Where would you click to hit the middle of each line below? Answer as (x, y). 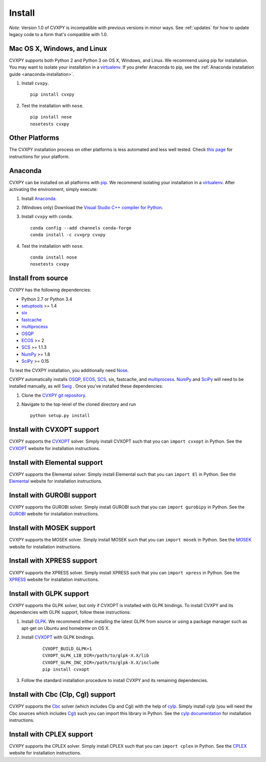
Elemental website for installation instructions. (56, 481)
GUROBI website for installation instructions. (54, 514)
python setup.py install (60, 416)
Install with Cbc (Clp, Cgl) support (62, 695)
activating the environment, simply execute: (53, 190)
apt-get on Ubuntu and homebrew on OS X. (66, 628)
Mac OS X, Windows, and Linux (58, 49)
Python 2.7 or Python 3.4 (47, 299)
